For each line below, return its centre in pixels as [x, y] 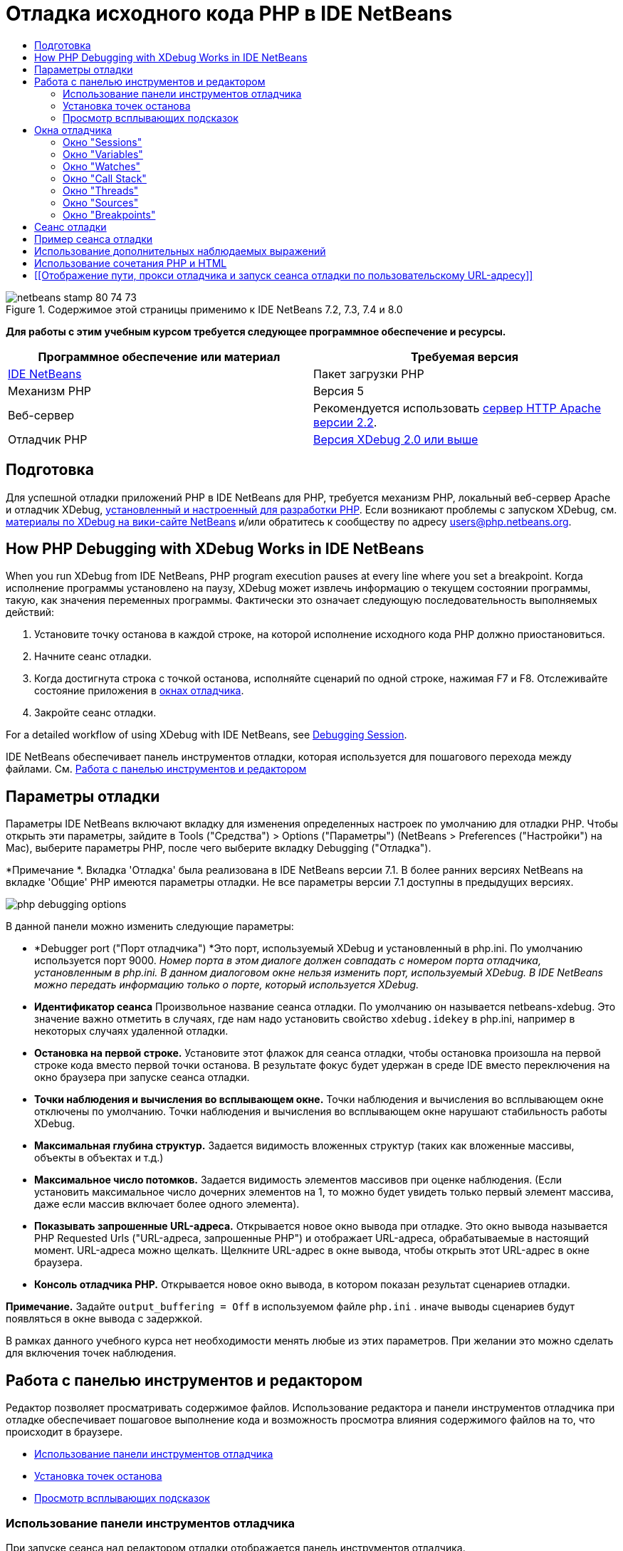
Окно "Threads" [101, 190]
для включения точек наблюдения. [91, 1353]
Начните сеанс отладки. [93, 657]
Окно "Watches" [102, 166]
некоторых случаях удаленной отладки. [131, 1031]
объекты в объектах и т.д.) [99, 1158]
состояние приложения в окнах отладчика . [139, 691]
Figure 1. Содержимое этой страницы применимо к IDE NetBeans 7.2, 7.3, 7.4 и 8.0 [204, 309]
